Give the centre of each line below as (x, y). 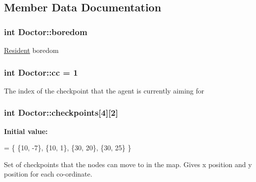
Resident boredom (31, 50)
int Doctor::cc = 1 (41, 72)
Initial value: (26, 131)
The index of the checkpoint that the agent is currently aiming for (104, 90)
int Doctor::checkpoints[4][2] (61, 113)
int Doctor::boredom (46, 31)
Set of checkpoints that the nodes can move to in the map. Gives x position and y (128, 164)
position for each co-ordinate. (48, 174)
